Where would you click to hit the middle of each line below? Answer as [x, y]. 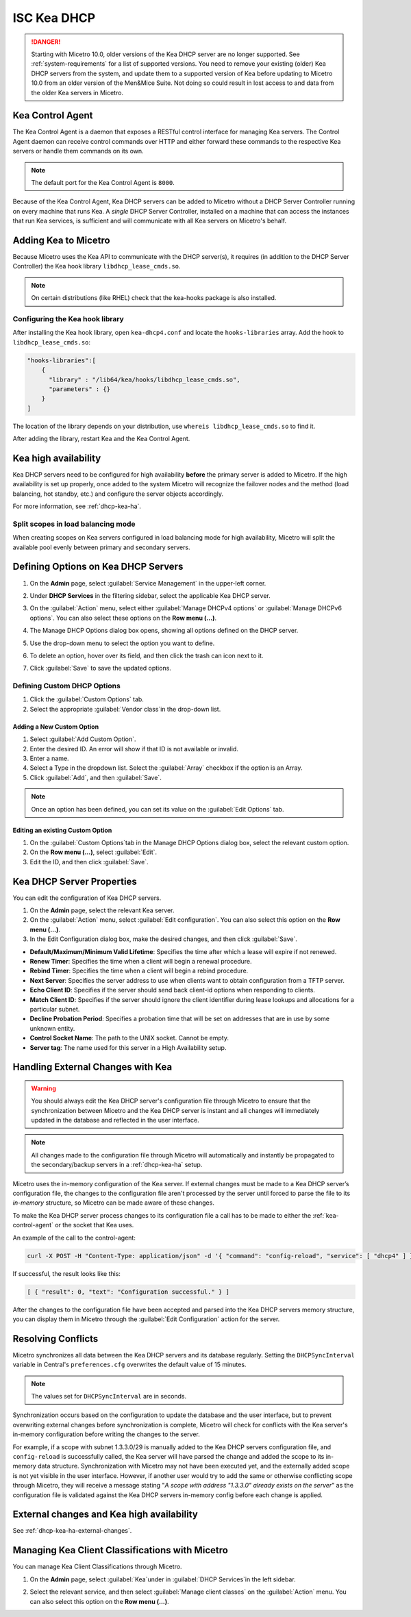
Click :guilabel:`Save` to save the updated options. [100, 668]
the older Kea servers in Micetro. [77, 92]
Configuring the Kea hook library [68, 318]
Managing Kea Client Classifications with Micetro [121, 1550]
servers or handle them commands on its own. [78, 151]
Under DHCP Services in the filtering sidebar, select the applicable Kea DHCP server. [150, 595]
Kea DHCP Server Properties [75, 881]
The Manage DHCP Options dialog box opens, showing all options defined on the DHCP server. [164, 631]
